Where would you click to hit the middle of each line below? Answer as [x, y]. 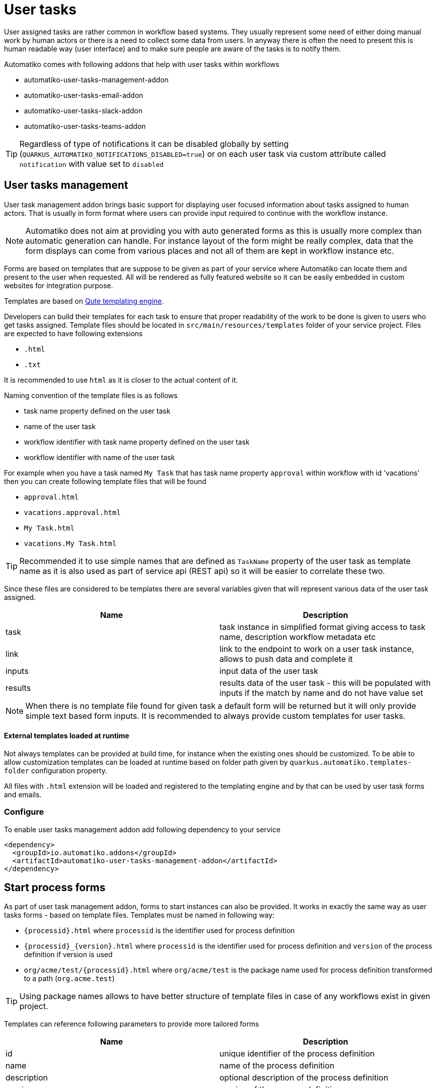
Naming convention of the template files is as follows [91, 395]
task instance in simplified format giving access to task [323, 627]
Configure [24, 812]
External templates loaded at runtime [67, 736]
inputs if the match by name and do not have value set [322, 693]
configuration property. [69, 770]
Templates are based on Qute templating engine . [84, 301]
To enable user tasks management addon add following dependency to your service [142, 829]
